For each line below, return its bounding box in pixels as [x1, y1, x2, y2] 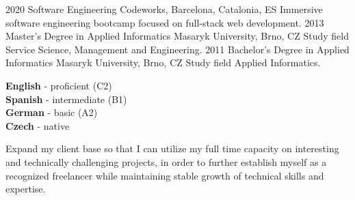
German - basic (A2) [5, 105, 98, 119]
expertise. [5, 182, 46, 196]
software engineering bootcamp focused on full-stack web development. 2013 [5, 15, 324, 29]
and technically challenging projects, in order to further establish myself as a [5, 154, 327, 169]
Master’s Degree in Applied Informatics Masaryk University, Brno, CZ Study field [5, 29, 349, 43]
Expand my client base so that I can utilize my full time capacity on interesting [5, 141, 339, 156]
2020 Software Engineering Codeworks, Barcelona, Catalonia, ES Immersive [5, 2, 323, 16]
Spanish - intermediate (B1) [5, 91, 127, 106]
